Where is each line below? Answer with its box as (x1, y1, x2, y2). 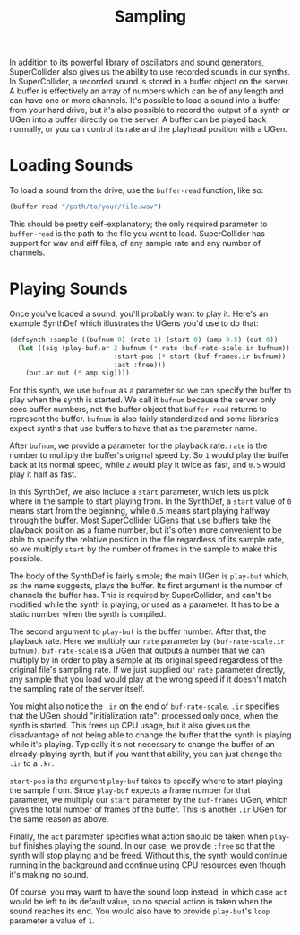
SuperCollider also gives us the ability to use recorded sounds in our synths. (9, 66, 291, 77)
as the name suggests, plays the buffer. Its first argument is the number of (9, 580, 283, 591)
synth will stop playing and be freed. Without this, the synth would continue (9, 851, 287, 861)
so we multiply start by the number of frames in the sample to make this (9, 543, 278, 554)
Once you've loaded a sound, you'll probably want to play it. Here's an (9, 308, 269, 319)
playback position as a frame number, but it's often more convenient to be (9, 525, 282, 535)
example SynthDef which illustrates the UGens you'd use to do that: (9, 317, 259, 329)
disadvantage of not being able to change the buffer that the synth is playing (9, 729, 292, 740)
